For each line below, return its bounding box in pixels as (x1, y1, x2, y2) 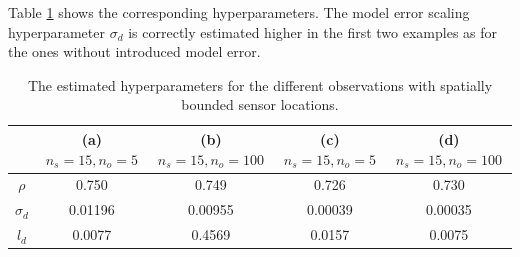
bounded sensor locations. (181, 94, 339, 115)
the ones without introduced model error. (8, 41, 261, 62)
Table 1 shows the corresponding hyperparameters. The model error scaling (8, 2, 470, 22)
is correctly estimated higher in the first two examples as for (128, 21, 498, 42)
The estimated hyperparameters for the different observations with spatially (27, 74, 493, 95)
